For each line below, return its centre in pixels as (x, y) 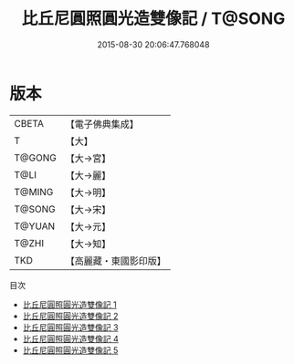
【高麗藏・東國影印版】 (115, 261)
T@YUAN (35, 226)
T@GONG (35, 158)
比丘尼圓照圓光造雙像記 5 (70, 350)
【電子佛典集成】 (102, 124)
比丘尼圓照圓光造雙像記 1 (69, 304)
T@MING (34, 192)
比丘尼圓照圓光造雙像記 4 (70, 338)
